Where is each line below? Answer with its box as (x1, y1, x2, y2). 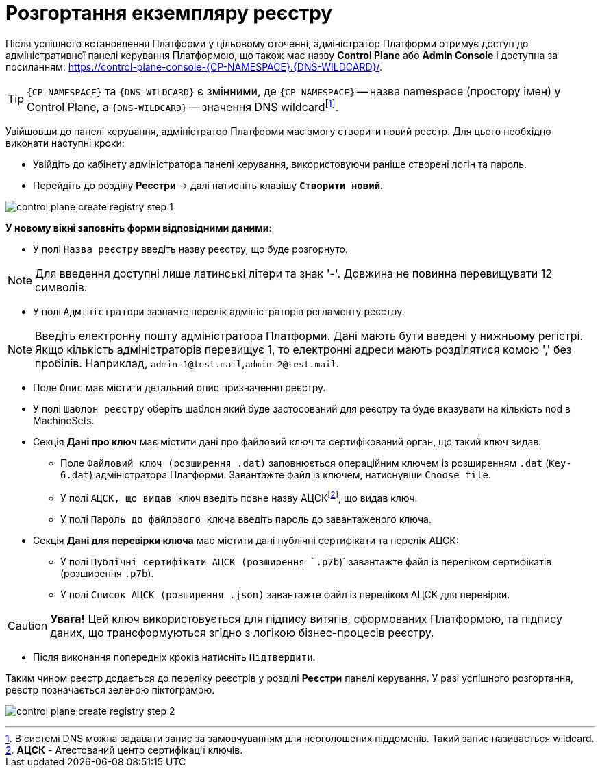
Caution (8, 618, 48, 633)
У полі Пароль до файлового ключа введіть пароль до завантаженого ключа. (60, 513, 432, 525)
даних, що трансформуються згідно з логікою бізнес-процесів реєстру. (50, 625, 434, 639)
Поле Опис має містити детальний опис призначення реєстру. (33, 382, 326, 394)
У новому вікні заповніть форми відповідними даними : (5, 222, 272, 234)
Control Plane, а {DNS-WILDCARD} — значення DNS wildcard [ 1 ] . (27, 97, 339, 114)
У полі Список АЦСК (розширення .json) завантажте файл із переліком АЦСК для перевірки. (60, 588, 510, 600)
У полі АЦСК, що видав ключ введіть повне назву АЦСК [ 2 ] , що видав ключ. (60, 490, 418, 504)
